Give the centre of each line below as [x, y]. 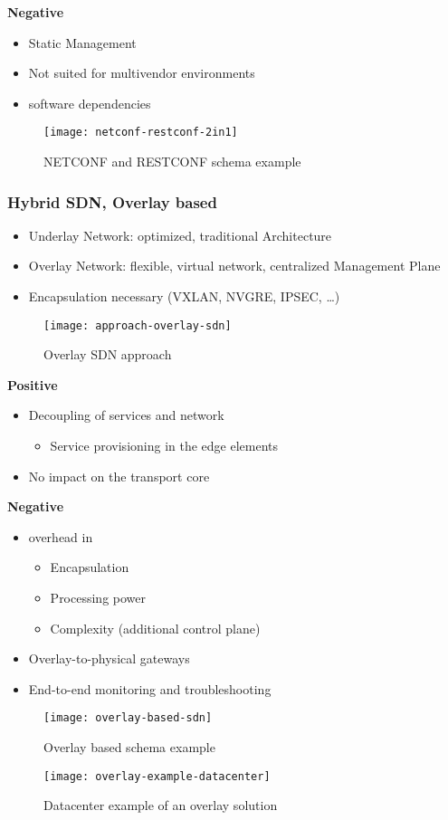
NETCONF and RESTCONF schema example [172, 162]
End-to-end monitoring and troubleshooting [150, 688]
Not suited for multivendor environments [142, 73]
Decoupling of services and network [126, 415]
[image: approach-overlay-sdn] [138, 325]
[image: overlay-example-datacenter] [157, 776]
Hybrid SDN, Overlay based [112, 201]
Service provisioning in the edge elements [164, 446]
